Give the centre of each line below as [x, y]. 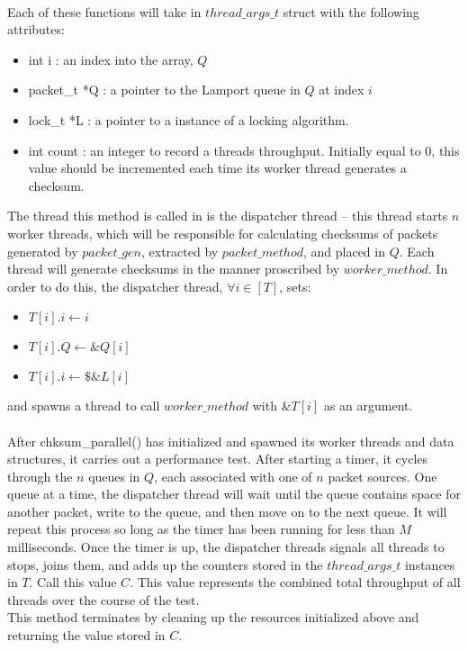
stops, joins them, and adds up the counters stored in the [165, 564]
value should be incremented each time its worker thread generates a [217, 168]
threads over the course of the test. [103, 599]
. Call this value [73, 582]
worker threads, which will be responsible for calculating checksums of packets [223, 233]
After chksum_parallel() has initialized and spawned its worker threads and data [231, 441]
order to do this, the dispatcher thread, [115, 286]
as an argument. [368, 406]
